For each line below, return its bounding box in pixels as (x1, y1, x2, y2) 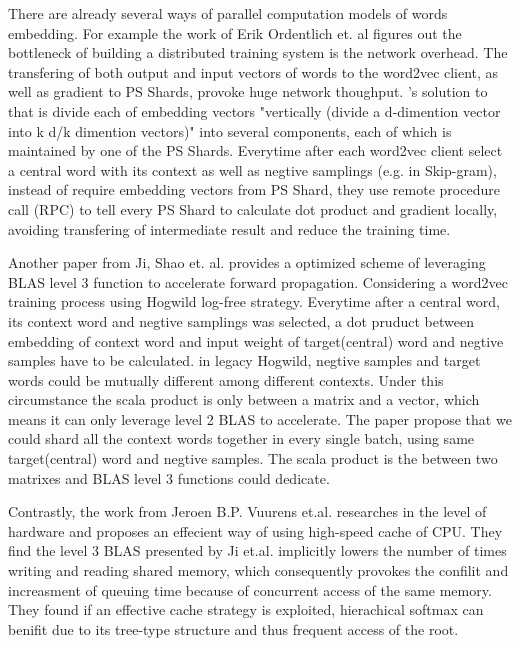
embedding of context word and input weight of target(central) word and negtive (8, 330, 504, 351)
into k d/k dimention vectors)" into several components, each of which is (8, 120, 452, 141)
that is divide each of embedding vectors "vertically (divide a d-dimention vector (8, 100, 501, 121)
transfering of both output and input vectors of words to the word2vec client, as (8, 61, 499, 82)
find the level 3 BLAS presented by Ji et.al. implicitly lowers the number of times (8, 540, 507, 561)
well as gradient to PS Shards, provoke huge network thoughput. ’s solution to (8, 81, 488, 102)
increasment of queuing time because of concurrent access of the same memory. (8, 579, 492, 600)
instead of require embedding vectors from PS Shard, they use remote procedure (8, 179, 500, 200)
